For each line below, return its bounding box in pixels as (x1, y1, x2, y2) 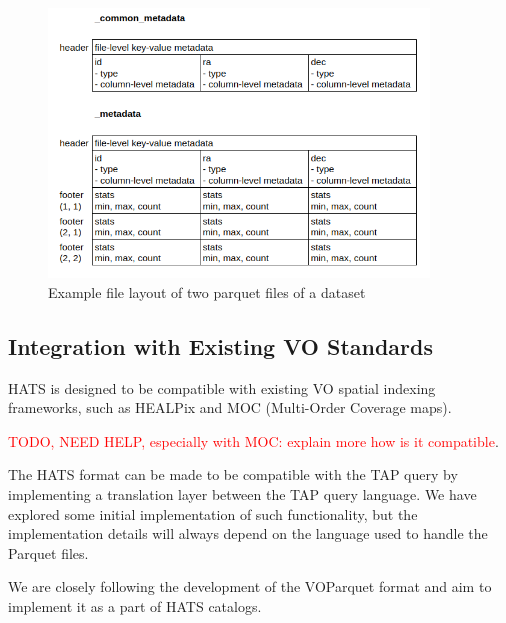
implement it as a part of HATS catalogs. (8, 595, 262, 616)
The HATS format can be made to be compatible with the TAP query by (8, 464, 458, 485)
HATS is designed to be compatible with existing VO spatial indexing (8, 377, 436, 398)
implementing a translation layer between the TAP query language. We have (8, 484, 477, 504)
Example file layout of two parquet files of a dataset (48, 281, 366, 302)
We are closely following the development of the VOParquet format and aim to (8, 576, 492, 597)
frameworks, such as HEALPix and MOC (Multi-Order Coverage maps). (8, 397, 452, 418)
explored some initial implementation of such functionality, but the (8, 503, 418, 524)
